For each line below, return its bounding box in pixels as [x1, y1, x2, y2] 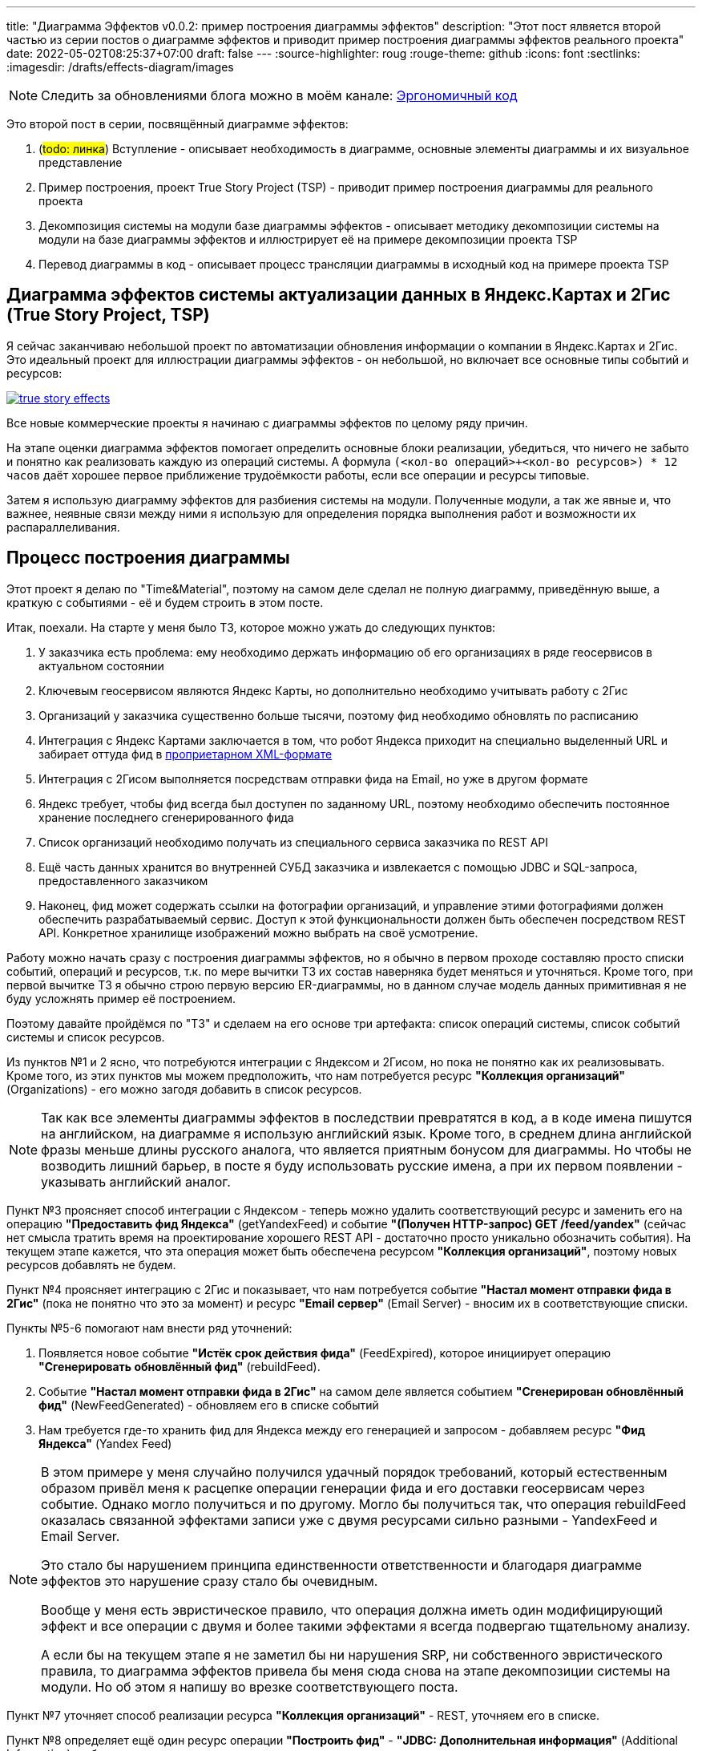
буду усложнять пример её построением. [6, 991, 236, 1005]
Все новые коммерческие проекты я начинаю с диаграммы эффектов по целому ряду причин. [6, 415, 528, 430]
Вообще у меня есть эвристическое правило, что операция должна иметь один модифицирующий [41, 1601, 664, 1618]
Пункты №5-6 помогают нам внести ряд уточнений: [6, 1320, 292, 1335]
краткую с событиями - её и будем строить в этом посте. [6, 595, 324, 609]
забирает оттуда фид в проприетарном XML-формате [38, 746, 333, 761]
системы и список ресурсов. [6, 1029, 165, 1044]
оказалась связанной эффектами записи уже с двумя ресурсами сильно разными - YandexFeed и [41, 1511, 658, 1528]
